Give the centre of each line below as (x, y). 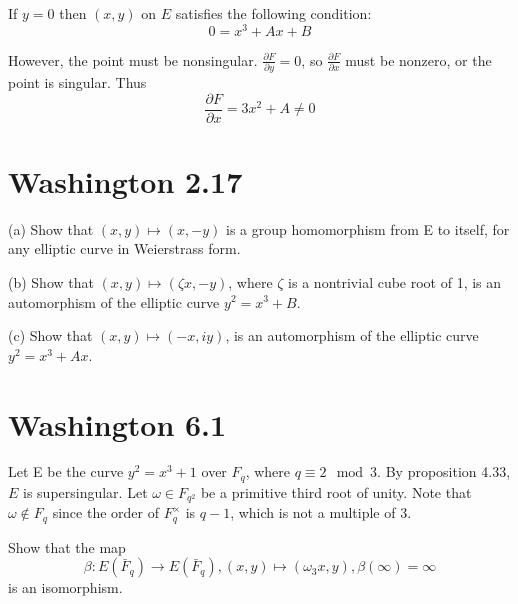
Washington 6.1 (117, 423)
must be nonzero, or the (418, 59)
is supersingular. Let (85, 491)
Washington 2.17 (125, 180)
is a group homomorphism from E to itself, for (368, 228)
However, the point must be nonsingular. (133, 59)
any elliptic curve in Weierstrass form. (124, 248)
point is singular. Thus (77, 81)
